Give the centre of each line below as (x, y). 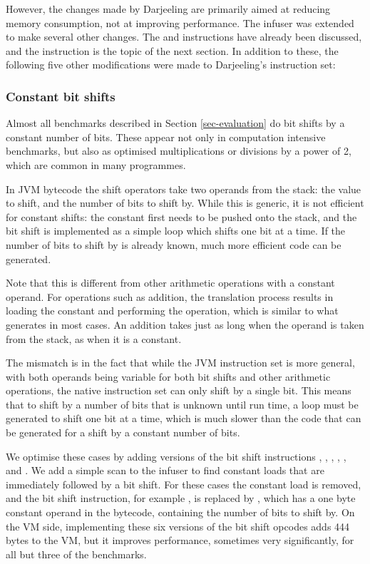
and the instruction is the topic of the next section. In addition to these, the (172, 50)
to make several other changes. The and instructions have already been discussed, (184, 37)
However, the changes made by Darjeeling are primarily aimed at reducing (168, 9)
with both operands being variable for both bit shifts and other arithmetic (168, 376)
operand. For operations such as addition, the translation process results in (170, 296)
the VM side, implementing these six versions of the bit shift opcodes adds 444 (178, 526)
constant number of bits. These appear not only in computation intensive (166, 137)
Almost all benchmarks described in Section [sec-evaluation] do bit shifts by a (175, 123)
